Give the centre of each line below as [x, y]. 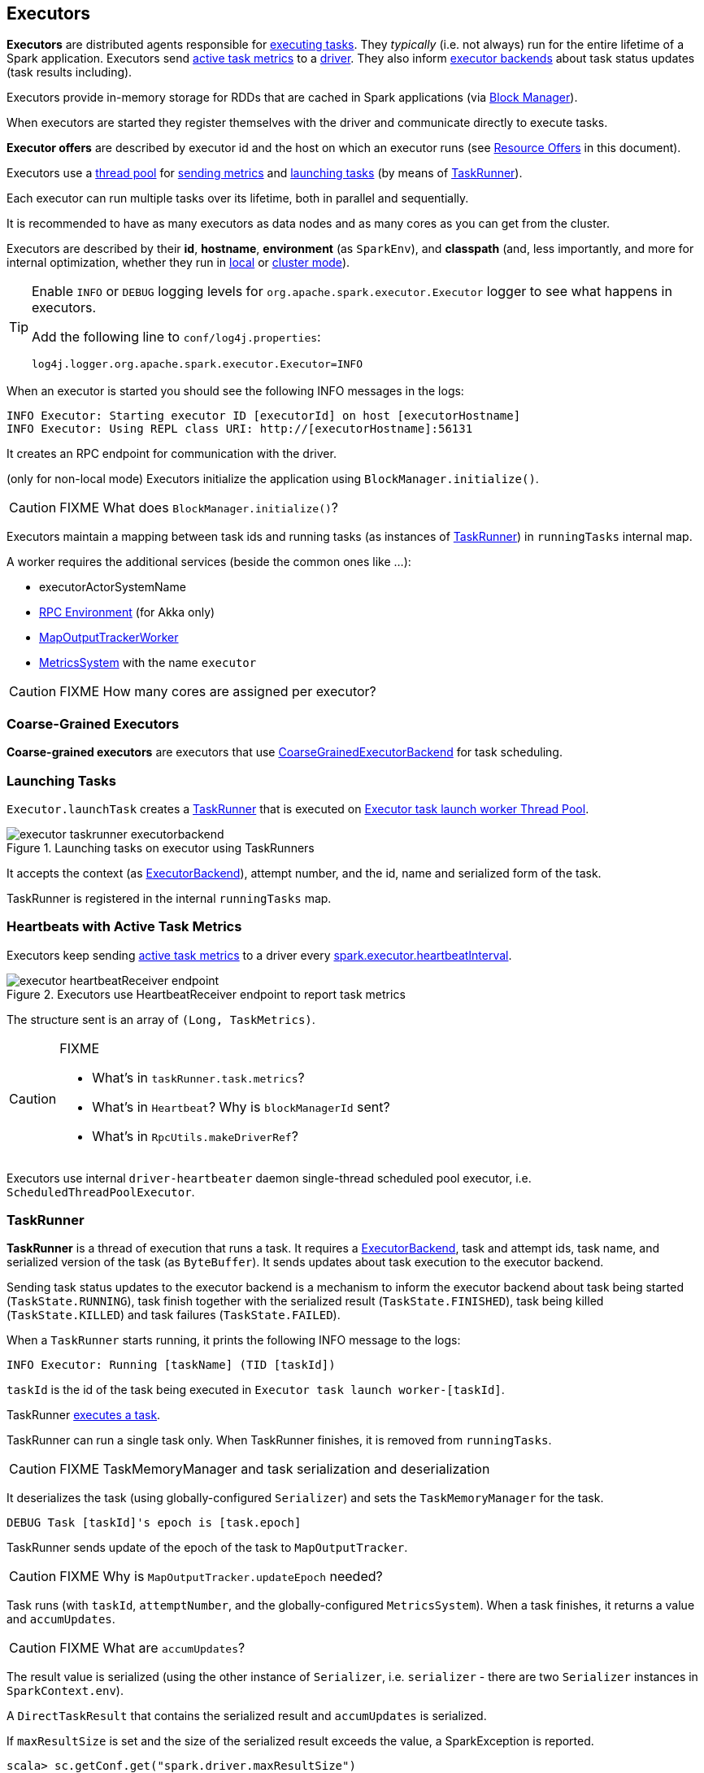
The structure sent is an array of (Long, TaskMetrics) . [161, 1019]
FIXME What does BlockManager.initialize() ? [199, 508]
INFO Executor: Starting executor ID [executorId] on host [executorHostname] [264, 416]
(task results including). [70, 72]
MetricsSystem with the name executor [148, 663]
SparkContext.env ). [65, 1691]
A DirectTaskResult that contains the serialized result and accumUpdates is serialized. [247, 1716]
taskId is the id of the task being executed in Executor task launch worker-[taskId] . [256, 1390]
